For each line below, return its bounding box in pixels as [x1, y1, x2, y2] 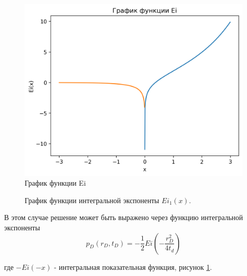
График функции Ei [25, 178, 86, 188]
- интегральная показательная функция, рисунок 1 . [54, 261, 212, 272]
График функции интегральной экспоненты [25, 194, 159, 205]
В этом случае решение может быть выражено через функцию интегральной [4, 212, 243, 223]
